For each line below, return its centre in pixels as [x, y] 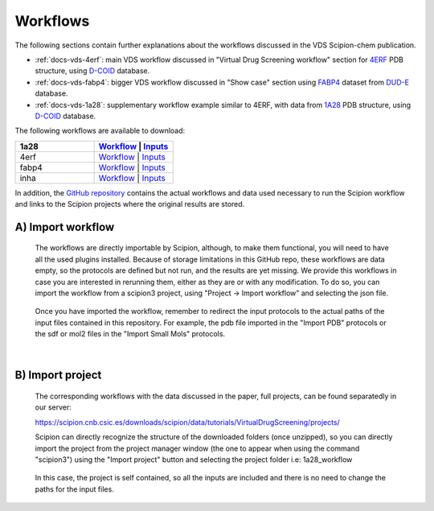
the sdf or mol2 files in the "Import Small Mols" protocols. [130, 334]
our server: [53, 407]
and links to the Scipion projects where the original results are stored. [130, 204]
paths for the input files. [74, 489]
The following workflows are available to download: [100, 131]
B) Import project [58, 375]
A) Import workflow [65, 227]
